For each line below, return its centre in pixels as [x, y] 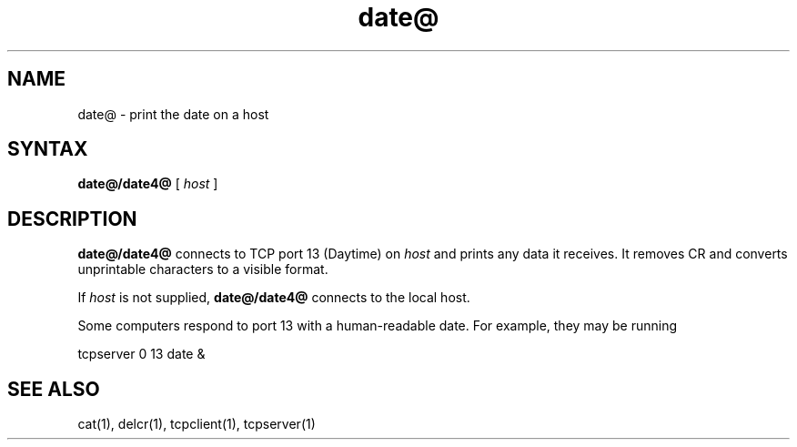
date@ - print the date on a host [173, 114]
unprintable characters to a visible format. [203, 269]
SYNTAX [48, 149]
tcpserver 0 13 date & [141, 354]
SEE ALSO [54, 389]
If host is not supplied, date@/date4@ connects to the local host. [274, 298]
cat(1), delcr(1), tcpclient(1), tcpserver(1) [197, 424]
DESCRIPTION [72, 218]
